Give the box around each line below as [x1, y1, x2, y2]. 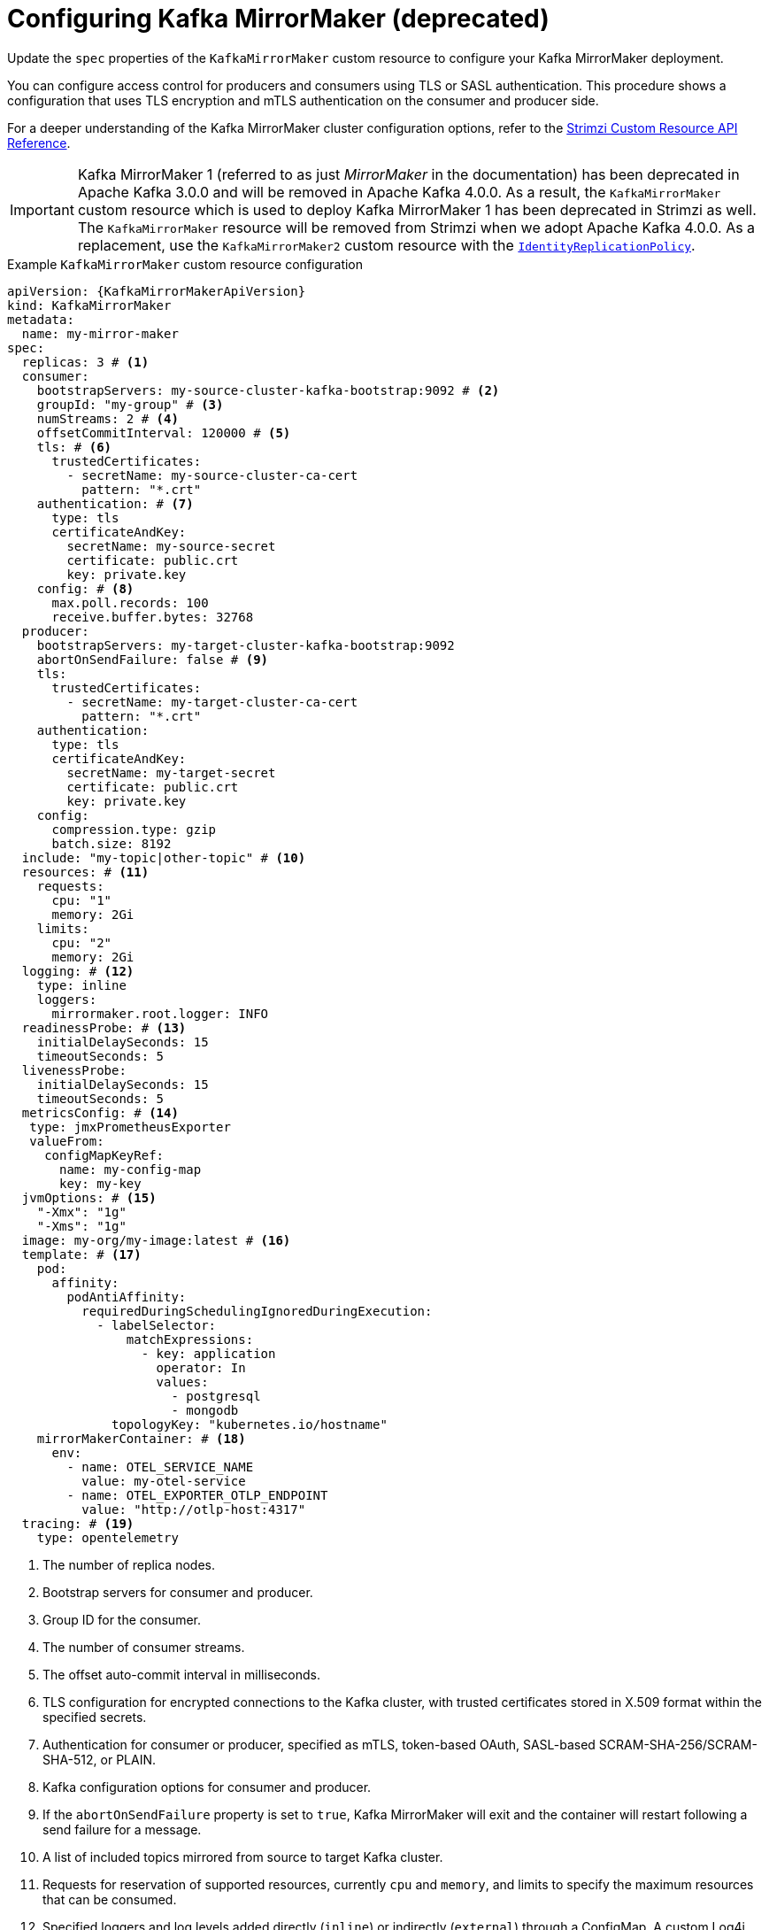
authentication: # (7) [36, 496, 194, 511]
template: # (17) [21, 1247, 142, 1262]
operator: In [156, 1360, 246, 1375]
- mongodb [171, 1402, 239, 1417]
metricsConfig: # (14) [21, 1105, 179, 1120]
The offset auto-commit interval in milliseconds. [42, 1666, 321, 1682]
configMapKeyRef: [44, 1147, 165, 1162]
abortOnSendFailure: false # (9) [36, 652, 269, 667]
